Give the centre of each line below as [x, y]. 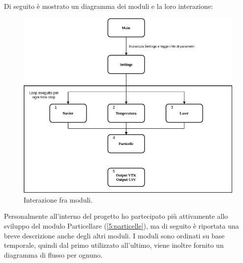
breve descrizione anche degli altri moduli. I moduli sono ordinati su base [114, 235]
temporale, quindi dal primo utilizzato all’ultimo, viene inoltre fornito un [114, 245]
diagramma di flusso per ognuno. [53, 254]
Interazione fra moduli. [58, 199]
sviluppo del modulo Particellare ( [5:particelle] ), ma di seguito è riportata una [121, 225]
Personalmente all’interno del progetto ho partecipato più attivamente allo [116, 216]
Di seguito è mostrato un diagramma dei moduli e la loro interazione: [108, 6]
